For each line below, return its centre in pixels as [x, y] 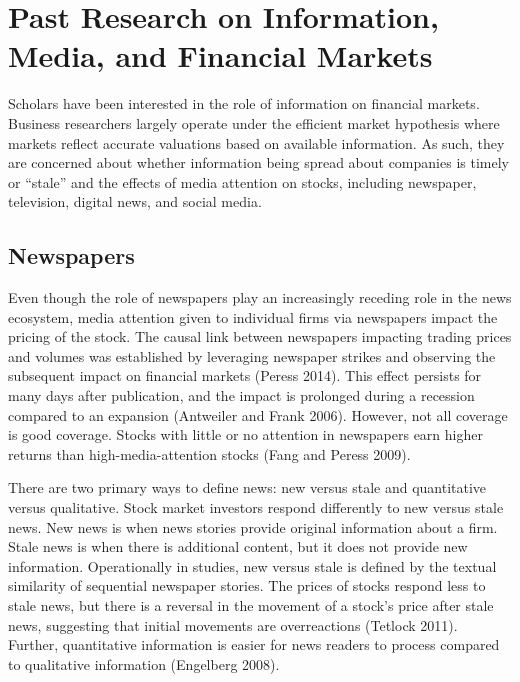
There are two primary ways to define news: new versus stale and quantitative [247, 487]
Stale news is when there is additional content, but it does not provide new [238, 546]
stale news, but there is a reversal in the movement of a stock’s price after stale [251, 604]
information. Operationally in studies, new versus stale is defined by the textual [252, 565]
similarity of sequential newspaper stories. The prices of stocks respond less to [247, 585]
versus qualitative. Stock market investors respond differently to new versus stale [256, 507]
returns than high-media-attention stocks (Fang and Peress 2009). [209, 453]
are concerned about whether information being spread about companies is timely [258, 162]
